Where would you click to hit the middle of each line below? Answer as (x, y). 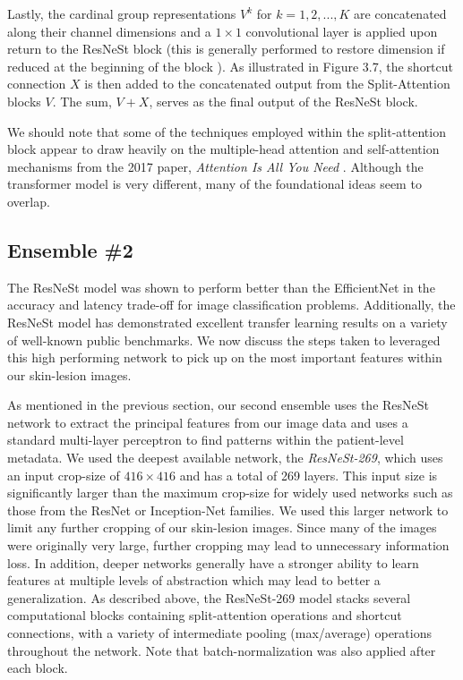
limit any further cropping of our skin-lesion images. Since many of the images (222, 527)
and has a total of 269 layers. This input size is (309, 475)
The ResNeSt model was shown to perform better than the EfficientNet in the (221, 287)
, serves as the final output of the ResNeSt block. (283, 101)
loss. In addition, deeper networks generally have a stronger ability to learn (213, 562)
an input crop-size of (64, 475)
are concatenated (400, 13)
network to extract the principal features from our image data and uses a (208, 422)
